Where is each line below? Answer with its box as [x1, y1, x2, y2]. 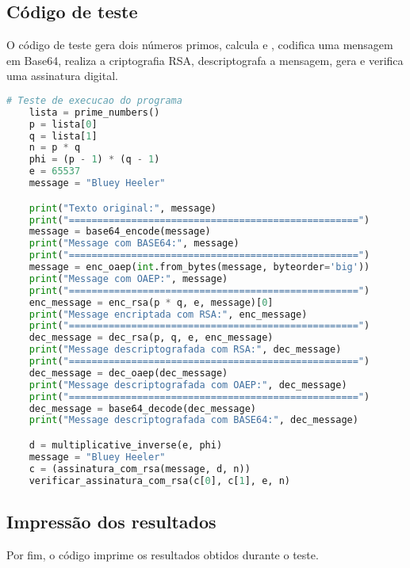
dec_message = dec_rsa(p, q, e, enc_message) [29, 332, 274, 344]
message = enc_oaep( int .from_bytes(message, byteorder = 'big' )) [29, 261, 370, 273]
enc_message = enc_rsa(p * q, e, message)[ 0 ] [29, 296, 274, 308]
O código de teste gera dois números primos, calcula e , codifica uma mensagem [6, 36, 393, 53]
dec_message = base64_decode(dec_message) [29, 402, 257, 414]
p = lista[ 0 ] [29, 118, 98, 130]
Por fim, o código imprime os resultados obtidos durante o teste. [6, 546, 319, 562]
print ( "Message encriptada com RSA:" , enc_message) [29, 308, 308, 320]
